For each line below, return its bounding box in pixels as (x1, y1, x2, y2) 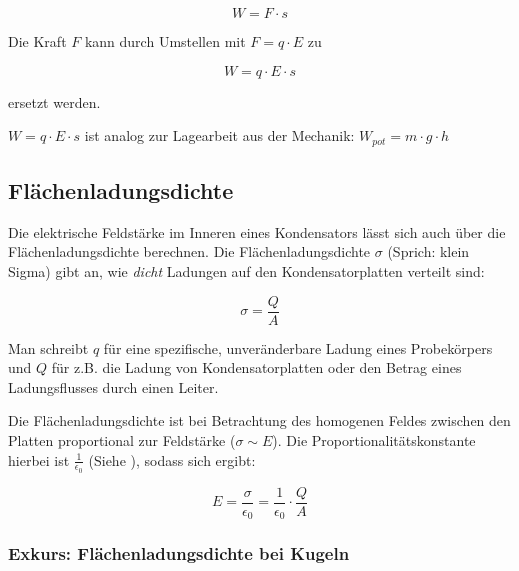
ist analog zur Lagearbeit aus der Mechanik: (84, 125, 355, 146)
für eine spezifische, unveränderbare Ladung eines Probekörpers (103, 337, 493, 358)
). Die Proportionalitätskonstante (272, 430, 476, 451)
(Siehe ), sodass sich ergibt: (88, 449, 256, 470)
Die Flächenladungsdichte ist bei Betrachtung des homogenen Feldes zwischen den (8, 410, 511, 431)
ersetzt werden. (8, 91, 101, 112)
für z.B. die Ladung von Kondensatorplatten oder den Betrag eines (51, 357, 462, 378)
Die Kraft (8, 31, 67, 51)
